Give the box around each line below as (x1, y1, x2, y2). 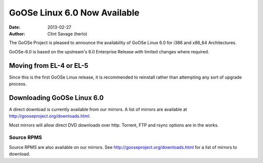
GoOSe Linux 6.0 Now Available (9, 7, 140, 18)
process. (9, 81, 27, 87)
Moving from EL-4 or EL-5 (9, 61, 89, 70)
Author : (9, 31, 25, 36)
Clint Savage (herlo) (47, 31, 88, 36)
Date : (9, 24, 20, 30)
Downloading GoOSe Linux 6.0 (9, 94, 104, 102)
